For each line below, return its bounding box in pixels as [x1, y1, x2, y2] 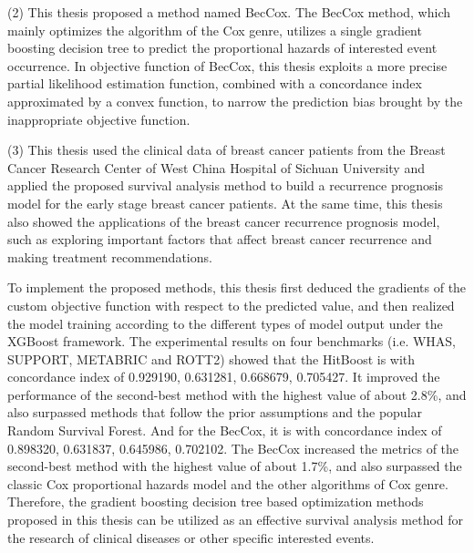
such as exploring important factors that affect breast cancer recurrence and [7, 230, 432, 249]
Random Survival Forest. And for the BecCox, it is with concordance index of [7, 421, 442, 440]
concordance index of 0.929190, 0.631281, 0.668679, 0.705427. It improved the [7, 367, 440, 386]
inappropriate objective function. [7, 109, 191, 128]
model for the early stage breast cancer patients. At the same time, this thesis [7, 193, 443, 212]
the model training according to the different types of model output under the [7, 313, 443, 333]
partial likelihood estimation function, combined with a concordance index [7, 74, 422, 93]
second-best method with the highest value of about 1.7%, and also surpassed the [7, 456, 462, 476]
